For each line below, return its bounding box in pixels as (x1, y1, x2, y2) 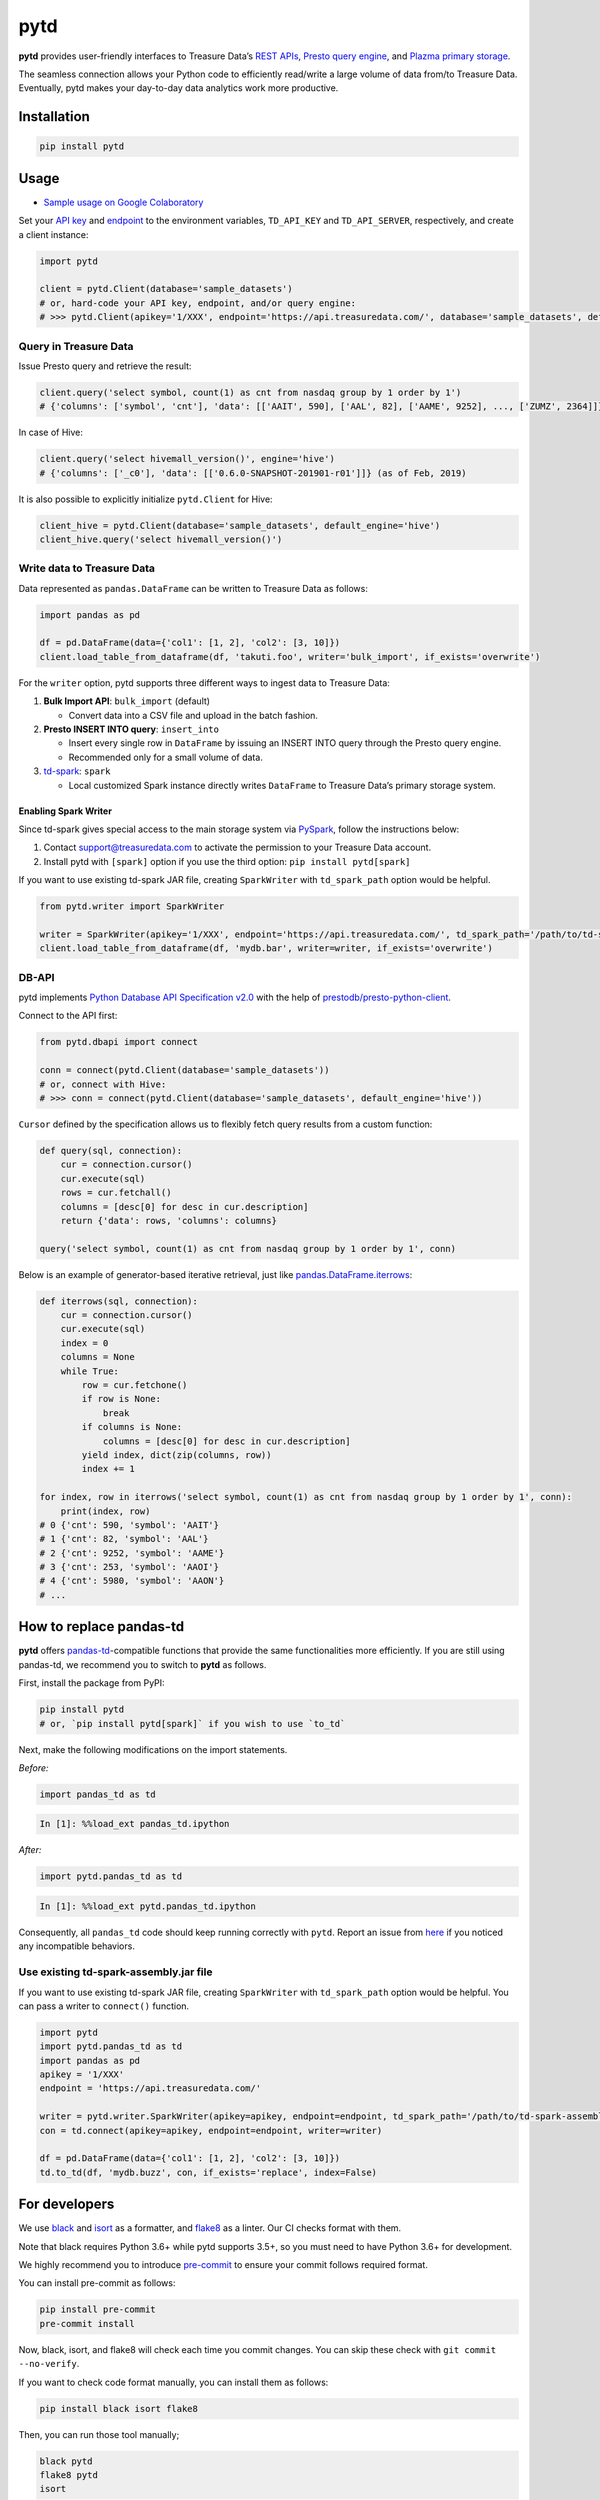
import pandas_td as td (39, 1788, 157, 1800)
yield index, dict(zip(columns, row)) (81, 1449, 272, 1460)
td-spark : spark (43, 765, 111, 777)
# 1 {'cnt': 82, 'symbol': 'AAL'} (39, 1533, 209, 1545)
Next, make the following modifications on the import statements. (18, 1743, 288, 1755)
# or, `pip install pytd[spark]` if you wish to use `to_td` (39, 1718, 346, 1729)
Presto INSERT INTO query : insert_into (43, 723, 220, 735)
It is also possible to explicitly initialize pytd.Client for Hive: (18, 493, 274, 505)
